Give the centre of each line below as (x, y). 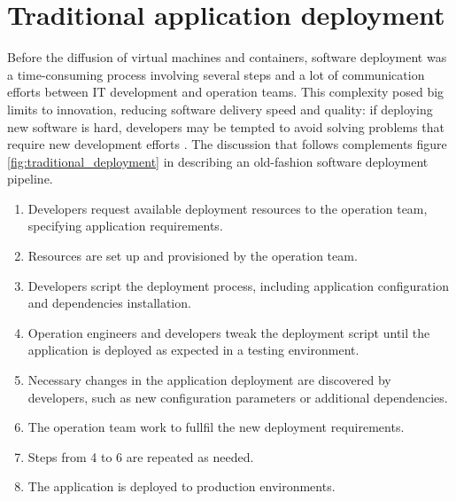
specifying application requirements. (125, 226)
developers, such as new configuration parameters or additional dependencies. (238, 397)
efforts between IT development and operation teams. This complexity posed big (226, 92)
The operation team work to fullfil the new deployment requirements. (216, 427)
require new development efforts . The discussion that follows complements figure (227, 144)
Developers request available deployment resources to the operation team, (228, 208)
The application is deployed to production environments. (182, 486)
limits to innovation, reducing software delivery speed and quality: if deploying (220, 109)
